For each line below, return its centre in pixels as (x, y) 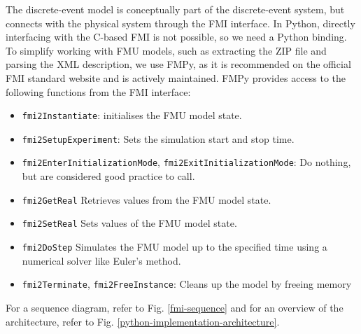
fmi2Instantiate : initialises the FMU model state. (132, 115)
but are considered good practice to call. (108, 176)
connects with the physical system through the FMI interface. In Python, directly (180, 23)
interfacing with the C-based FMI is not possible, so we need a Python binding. (176, 37)
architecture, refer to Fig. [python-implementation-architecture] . (143, 321)
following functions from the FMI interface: (98, 91)
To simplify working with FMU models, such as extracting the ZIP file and (166, 50)
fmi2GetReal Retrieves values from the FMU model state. (147, 199)
